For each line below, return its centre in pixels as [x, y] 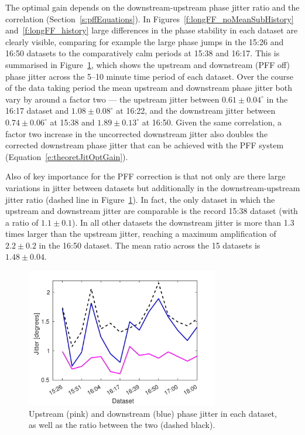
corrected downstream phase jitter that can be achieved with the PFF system [145, 145]
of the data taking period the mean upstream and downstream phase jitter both [149, 88]
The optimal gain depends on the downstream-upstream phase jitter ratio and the [152, 7]
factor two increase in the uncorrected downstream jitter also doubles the [137, 133]
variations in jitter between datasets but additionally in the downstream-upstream [153, 187]
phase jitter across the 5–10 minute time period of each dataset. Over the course [150, 76]
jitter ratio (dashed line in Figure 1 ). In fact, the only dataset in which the [140, 199]
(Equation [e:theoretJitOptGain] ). [67, 156]
